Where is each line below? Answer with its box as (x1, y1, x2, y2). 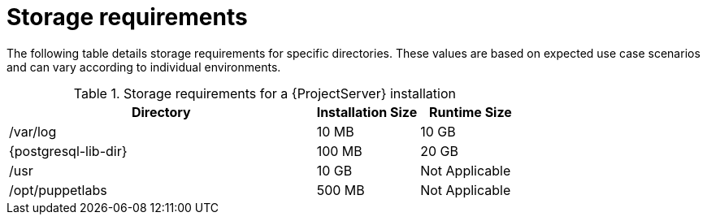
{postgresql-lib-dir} (9, 142, 128, 159)
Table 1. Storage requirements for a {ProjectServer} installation (73, 84, 456, 102)
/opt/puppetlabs (9, 181, 107, 198)
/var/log (9, 123, 57, 140)
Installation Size (316, 103, 418, 120)
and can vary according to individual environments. (7, 59, 281, 74)
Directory (131, 103, 191, 120)
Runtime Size (429, 103, 512, 120)
